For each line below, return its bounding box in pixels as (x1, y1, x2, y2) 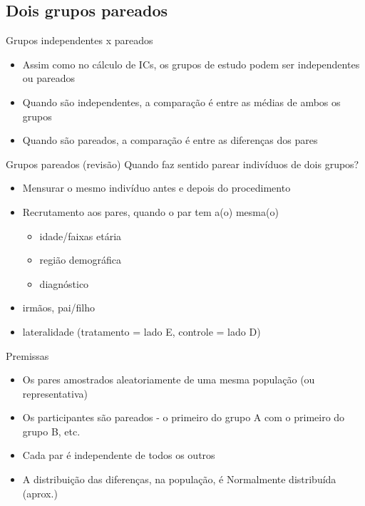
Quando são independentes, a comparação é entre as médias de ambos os (22, 94, 341, 109)
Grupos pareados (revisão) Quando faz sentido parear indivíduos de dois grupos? (6, 156, 359, 171)
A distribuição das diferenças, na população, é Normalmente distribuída (22, 472, 336, 487)
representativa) (22, 386, 88, 401)
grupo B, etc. (22, 423, 81, 438)
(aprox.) (22, 485, 58, 500)
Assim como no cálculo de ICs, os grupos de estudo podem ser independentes (22, 56, 360, 71)
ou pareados (22, 71, 76, 86)
